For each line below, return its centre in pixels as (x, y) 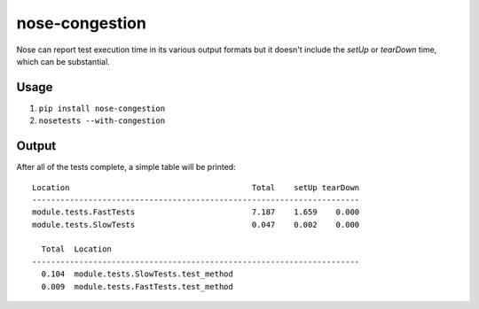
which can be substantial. (63, 61)
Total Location (77, 249)
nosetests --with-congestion (102, 121)
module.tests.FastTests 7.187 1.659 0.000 (196, 212)
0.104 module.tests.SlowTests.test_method (137, 274)
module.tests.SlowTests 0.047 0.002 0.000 (196, 224)
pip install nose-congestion (102, 108)
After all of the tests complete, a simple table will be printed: (126, 167)
